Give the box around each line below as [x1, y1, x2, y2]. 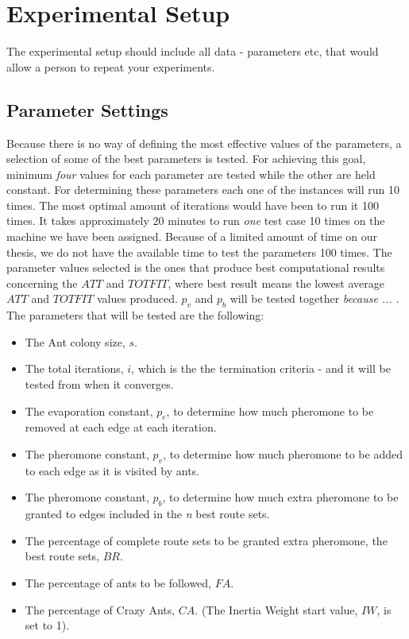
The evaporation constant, [25, 402, 153, 419]
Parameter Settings [6, 97, 168, 122]
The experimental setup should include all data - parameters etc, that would [6, 43, 379, 60]
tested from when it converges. [25, 376, 174, 393]
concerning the [6, 274, 78, 291]
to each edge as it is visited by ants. [25, 462, 200, 478]
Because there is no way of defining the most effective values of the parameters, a [6, 134, 402, 151]
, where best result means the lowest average [168, 274, 384, 291]
